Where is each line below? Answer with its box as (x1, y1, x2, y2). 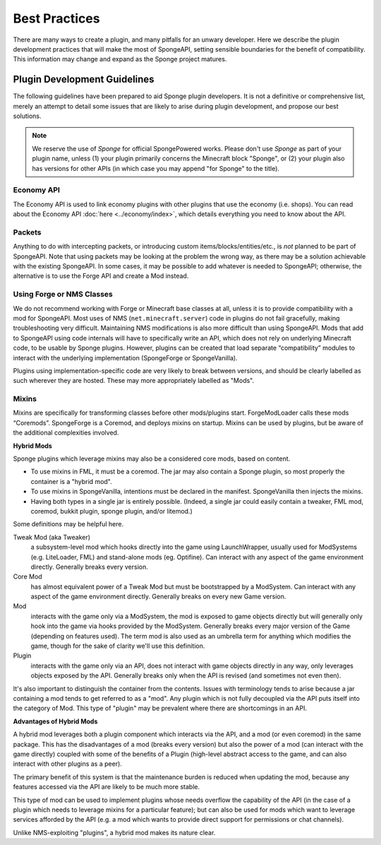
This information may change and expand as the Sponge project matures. (13, 55, 227, 64)
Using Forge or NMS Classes (13, 290, 113, 300)
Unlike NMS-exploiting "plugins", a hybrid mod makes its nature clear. (13, 828, 216, 837)
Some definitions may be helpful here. (13, 520, 123, 528)
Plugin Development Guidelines (13, 73, 155, 85)
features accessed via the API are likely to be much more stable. (13, 783, 200, 791)
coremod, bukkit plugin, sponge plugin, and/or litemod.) (30, 507, 193, 515)
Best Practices (13, 11, 100, 26)
